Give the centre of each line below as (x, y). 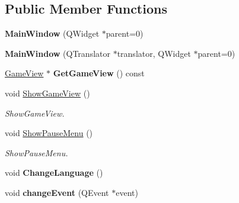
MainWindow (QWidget (52, 33)
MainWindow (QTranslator (58, 53)
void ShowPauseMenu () (49, 133)
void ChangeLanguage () (54, 173)
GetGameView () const (99, 73)
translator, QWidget (154, 53)
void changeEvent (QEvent (57, 192)
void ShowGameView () (47, 93)
